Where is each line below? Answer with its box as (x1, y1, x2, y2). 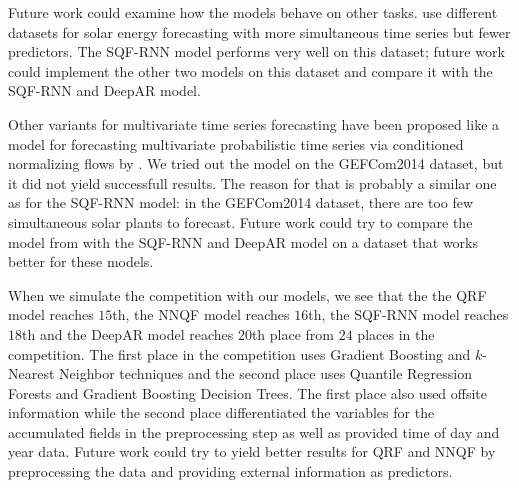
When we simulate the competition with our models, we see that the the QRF (8, 284, 487, 305)
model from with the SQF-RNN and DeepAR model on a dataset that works (8, 231, 479, 252)
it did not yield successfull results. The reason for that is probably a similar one (8, 172, 497, 193)
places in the (357, 323, 435, 344)
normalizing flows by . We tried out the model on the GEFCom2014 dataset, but (8, 153, 504, 174)
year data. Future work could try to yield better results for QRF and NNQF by (8, 441, 496, 462)
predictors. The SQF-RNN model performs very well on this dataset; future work (8, 41, 505, 62)
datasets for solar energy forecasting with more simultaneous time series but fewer (8, 21, 511, 42)
